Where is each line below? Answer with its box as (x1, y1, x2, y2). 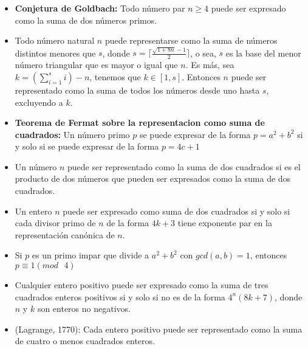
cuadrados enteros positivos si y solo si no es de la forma (15, 290, 225, 303)
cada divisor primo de (15, 216, 96, 229)
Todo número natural (15, 34, 95, 47)
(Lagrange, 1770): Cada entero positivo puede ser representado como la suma (15, 322, 303, 335)
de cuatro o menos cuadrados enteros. (15, 334, 155, 347)
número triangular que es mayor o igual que (15, 58, 178, 71)
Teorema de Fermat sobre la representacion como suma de (15, 116, 265, 129)
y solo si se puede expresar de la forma (15, 140, 159, 153)
